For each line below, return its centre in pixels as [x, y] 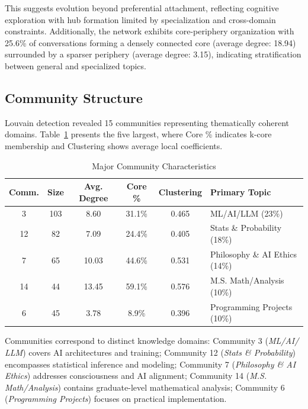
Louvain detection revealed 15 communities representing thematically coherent [147, 122]
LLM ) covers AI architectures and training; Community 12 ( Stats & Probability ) [150, 352]
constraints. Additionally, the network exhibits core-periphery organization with [150, 31]
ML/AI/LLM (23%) [246, 213]
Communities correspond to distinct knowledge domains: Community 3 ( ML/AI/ [152, 341]
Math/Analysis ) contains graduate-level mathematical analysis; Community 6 [145, 387]
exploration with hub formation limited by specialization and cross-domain [140, 19]
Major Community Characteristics [154, 165]
